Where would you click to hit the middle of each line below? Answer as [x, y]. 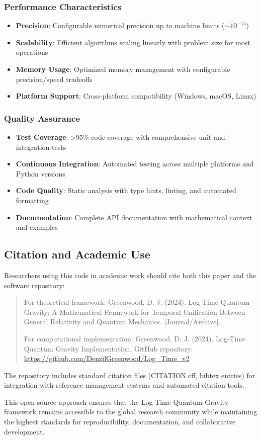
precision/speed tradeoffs [54, 79]
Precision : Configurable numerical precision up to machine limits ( [120, 25]
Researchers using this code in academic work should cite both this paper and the [130, 275]
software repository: [34, 285]
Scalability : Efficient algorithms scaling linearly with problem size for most [133, 42]
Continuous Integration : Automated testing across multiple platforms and [135, 164]
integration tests [41, 147]
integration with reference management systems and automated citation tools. [124, 385]
